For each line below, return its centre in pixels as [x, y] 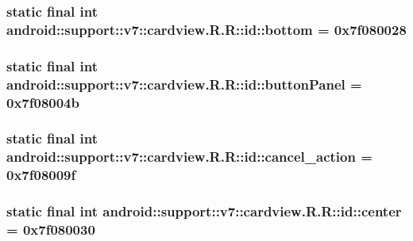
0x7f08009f [41, 175]
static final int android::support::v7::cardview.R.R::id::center [204, 211]
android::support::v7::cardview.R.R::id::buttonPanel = [184, 84]
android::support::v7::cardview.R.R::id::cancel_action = [189, 157]
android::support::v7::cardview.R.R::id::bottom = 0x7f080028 [206, 29]
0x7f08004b [43, 102]
